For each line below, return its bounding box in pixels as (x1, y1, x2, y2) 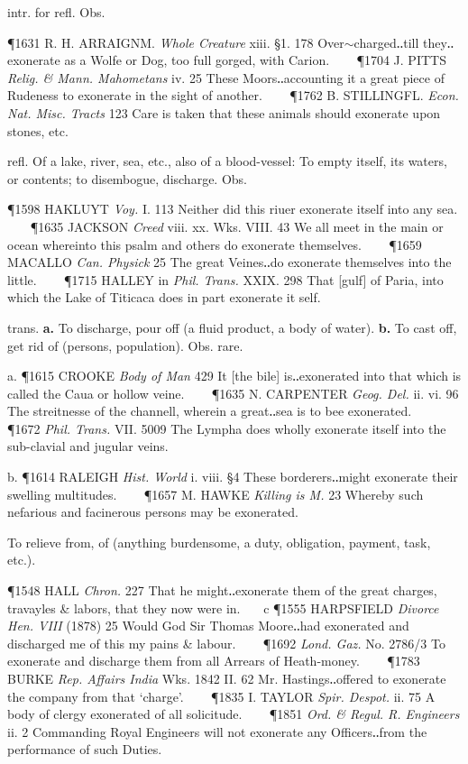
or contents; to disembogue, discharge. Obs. (7, 169, 247, 188)
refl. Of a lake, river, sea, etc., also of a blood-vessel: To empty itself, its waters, (7, 152, 447, 170)
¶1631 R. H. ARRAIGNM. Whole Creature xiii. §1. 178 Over (7, 32, 344, 51)
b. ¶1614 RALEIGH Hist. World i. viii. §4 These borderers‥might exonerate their (7, 467, 458, 486)
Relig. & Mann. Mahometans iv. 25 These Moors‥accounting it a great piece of (7, 68, 445, 87)
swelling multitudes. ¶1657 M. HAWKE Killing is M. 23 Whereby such (7, 484, 424, 503)
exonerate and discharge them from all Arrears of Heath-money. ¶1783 (7, 651, 420, 670)
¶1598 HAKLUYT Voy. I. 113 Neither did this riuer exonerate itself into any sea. (7, 199, 458, 218)
